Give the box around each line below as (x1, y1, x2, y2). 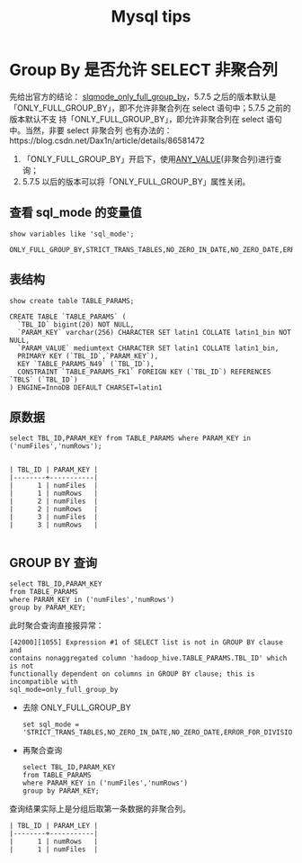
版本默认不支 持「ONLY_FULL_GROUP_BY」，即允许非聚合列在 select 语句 (9, 113, 282, 124)
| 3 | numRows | (9, 520, 99, 530)
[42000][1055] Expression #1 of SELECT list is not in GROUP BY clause (9, 638, 283, 647)
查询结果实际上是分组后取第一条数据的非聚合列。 (9, 804, 191, 814)
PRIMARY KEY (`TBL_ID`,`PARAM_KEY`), (17, 351, 159, 361)
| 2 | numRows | (9, 505, 99, 514)
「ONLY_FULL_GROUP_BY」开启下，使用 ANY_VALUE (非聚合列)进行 (22, 153, 274, 164)
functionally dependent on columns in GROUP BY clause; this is (9, 670, 255, 679)
